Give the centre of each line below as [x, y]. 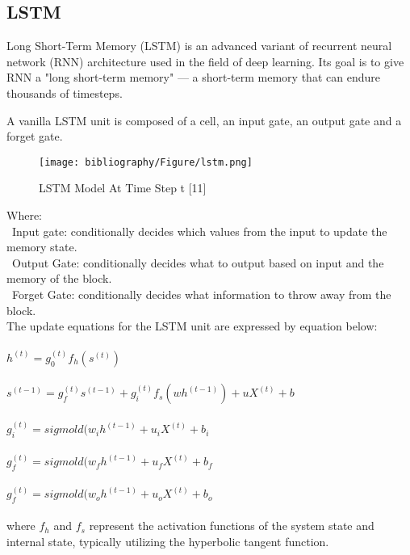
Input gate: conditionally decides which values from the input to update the [199, 231]
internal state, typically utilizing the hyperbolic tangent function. [168, 542]
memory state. [42, 247]
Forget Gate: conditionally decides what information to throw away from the [201, 294]
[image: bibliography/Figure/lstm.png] [146, 162]
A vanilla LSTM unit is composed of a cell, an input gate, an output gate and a [204, 120]
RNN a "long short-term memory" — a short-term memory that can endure [193, 77]
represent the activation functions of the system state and [232, 526]
